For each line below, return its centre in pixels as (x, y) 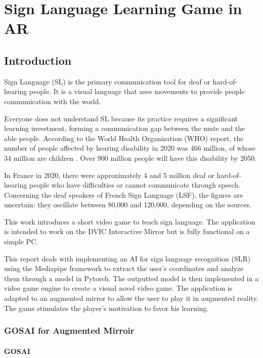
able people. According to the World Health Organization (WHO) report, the (124, 138)
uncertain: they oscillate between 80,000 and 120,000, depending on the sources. (128, 205)
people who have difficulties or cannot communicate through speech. (135, 185)
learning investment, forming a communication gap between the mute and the (125, 128)
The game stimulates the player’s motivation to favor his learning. (106, 308)
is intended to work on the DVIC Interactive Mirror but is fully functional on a (127, 231)
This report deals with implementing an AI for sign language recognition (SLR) (127, 258)
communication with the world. (53, 101)
